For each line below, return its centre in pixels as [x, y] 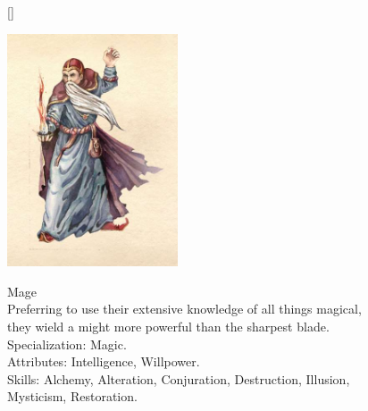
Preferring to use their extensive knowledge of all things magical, [184, 309]
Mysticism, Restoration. [72, 396]
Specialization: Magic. [67, 344]
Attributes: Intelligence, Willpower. [104, 361]
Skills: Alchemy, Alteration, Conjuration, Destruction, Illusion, [179, 378]
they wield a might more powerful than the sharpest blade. [168, 326]
